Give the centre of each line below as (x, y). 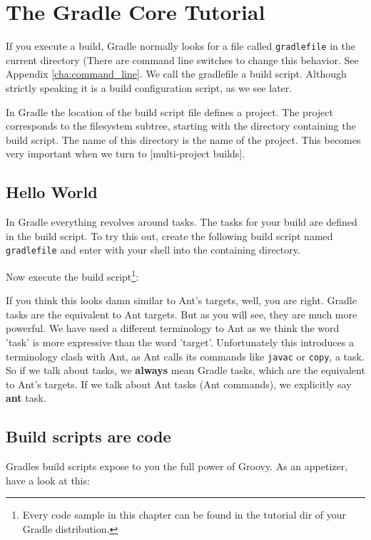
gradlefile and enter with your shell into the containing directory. (153, 250)
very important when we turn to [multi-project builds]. (126, 154)
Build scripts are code (88, 436)
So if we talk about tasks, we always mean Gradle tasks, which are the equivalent (185, 370)
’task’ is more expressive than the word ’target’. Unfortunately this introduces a (180, 342)
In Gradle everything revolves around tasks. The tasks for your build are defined (182, 222)
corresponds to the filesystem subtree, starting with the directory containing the (181, 126)
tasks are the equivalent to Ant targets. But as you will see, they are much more (182, 314)
